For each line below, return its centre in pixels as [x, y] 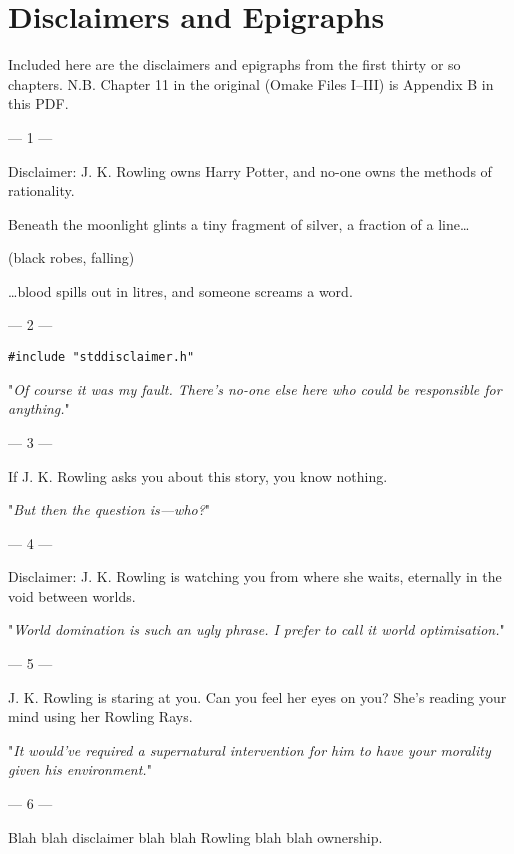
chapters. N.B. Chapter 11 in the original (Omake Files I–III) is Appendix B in [251, 83]
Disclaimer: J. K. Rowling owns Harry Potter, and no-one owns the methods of [250, 170]
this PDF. [38, 103]
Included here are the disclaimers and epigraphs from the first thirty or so [234, 64]
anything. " [39, 408]
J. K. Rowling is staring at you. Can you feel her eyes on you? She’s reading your [257, 696]
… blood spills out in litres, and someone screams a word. [180, 290]
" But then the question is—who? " [109, 509]
